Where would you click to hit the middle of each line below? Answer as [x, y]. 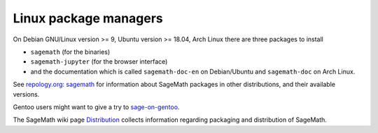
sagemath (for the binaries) [70, 52]
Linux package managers [88, 18]
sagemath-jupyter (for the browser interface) [99, 62]
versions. [26, 94]
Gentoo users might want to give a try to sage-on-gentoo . [96, 107]
